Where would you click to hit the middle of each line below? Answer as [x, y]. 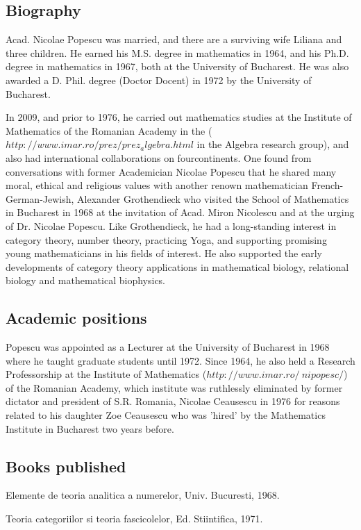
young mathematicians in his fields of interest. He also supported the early [164, 253]
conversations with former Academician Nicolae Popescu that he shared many [171, 171]
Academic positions [76, 318]
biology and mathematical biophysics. [86, 280]
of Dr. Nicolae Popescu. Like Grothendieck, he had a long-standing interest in [171, 225]
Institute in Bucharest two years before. [90, 428]
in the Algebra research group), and [273, 144]
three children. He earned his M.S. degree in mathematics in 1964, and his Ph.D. [177, 52]
